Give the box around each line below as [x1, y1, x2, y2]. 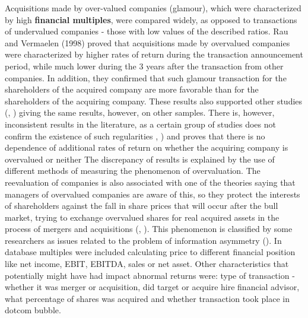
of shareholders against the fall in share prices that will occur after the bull [5, 199, 278, 212]
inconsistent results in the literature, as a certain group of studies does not [5, 117, 276, 130]
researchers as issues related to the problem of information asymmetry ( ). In [5, 234, 282, 246]
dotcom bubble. [5, 304, 61, 316]
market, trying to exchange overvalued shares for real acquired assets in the [5, 211, 280, 223]
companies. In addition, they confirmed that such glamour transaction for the [5, 71, 287, 84]
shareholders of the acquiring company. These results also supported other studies [5, 94, 303, 107]
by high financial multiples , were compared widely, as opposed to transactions [5, 13, 297, 26]
